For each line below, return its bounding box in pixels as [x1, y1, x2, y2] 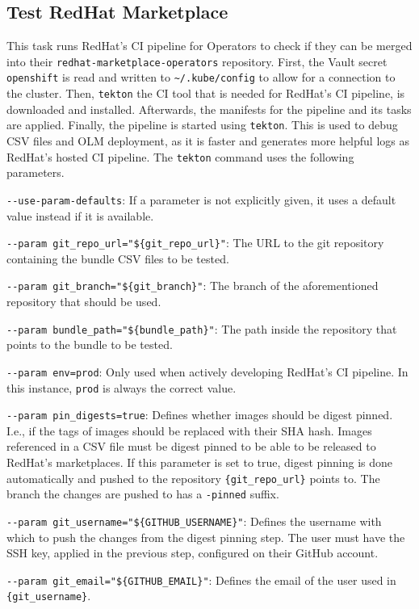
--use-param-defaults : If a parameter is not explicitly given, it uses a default [6, 191, 396, 208]
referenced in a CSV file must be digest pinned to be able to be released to [6, 438, 376, 455]
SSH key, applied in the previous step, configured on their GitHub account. [6, 544, 379, 561]
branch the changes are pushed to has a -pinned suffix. [6, 485, 279, 502]
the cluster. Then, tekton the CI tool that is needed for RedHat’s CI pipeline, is [6, 85, 405, 102]
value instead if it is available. [6, 207, 154, 224]
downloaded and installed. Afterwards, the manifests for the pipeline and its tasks [6, 100, 412, 117]
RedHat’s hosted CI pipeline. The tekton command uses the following [6, 148, 354, 165]
